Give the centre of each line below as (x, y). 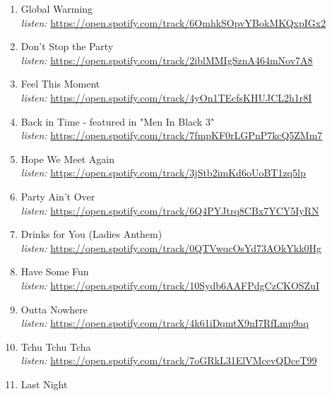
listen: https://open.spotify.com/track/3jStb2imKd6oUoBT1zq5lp (163, 173)
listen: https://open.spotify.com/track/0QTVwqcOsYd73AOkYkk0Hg (171, 247)
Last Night (44, 384)
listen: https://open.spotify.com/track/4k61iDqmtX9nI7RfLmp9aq (165, 323)
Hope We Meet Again (68, 158)
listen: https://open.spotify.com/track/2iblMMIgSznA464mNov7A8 (167, 60)
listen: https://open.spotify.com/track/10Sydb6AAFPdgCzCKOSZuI (170, 285)
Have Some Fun (55, 271)
